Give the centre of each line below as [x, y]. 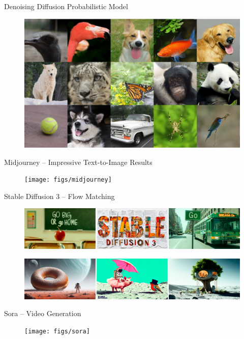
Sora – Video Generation [43, 313]
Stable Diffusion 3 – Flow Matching [59, 196]
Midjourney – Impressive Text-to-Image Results [78, 162]
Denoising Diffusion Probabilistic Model [66, 6]
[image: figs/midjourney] [68, 180]
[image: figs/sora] [57, 332]
